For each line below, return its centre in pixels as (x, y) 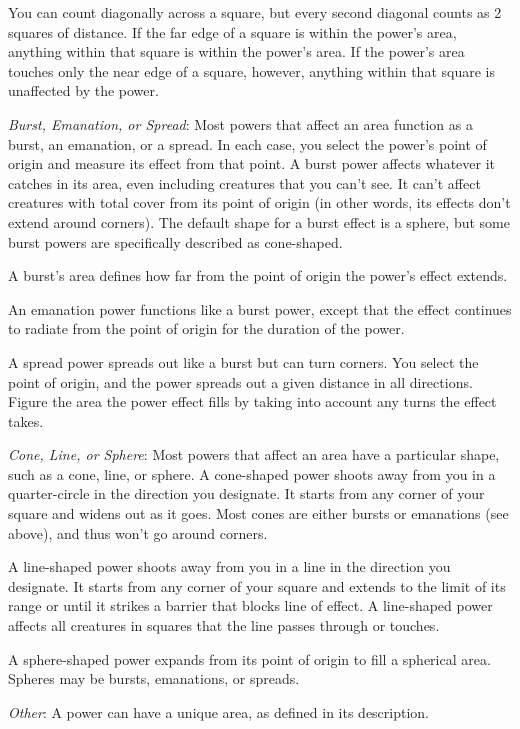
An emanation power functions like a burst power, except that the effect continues (260, 308)
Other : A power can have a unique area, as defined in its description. (219, 711)
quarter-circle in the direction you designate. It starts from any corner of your (246, 493)
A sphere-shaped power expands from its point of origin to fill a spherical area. (249, 658)
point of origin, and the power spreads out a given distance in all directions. (240, 381)
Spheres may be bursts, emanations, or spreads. (154, 678)
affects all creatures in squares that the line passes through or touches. (224, 625)
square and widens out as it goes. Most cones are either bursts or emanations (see (258, 513)
